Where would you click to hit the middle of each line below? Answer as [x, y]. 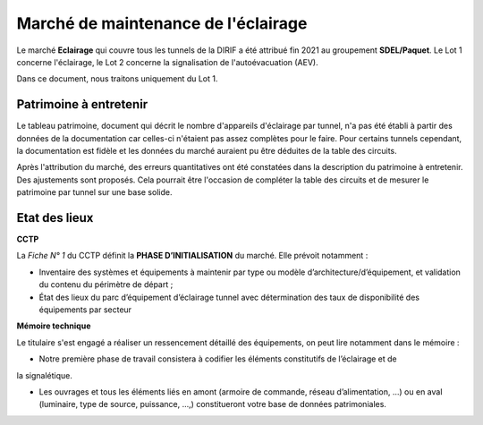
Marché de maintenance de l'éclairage [162, 23]
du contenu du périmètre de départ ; [106, 285]
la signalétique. [45, 375]
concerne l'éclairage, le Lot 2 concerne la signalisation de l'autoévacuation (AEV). [167, 62]
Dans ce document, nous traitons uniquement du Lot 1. [117, 79]
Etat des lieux [55, 218]
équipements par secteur [85, 310]
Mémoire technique [54, 326]
